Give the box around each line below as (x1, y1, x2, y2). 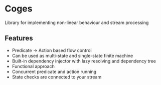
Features (5, 34, 33, 42)
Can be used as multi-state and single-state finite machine (12, 52, 133, 58)
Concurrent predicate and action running (12, 68, 97, 74)
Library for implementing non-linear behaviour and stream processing (5, 19, 149, 25)
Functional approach (12, 63, 55, 69)
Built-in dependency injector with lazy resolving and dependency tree (12, 58, 156, 64)
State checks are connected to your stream (12, 73, 102, 80)
